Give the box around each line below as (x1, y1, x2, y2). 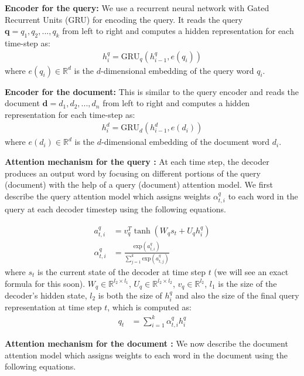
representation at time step (5, 301, 102, 313)
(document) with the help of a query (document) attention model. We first (5, 178, 273, 191)
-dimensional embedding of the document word (101, 136, 270, 148)
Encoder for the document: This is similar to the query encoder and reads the (5, 85, 299, 97)
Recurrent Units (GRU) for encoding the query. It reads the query (5, 13, 243, 25)
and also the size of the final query (175, 289, 299, 301)
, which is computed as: (107, 301, 192, 313)
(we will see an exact (214, 265, 289, 277)
